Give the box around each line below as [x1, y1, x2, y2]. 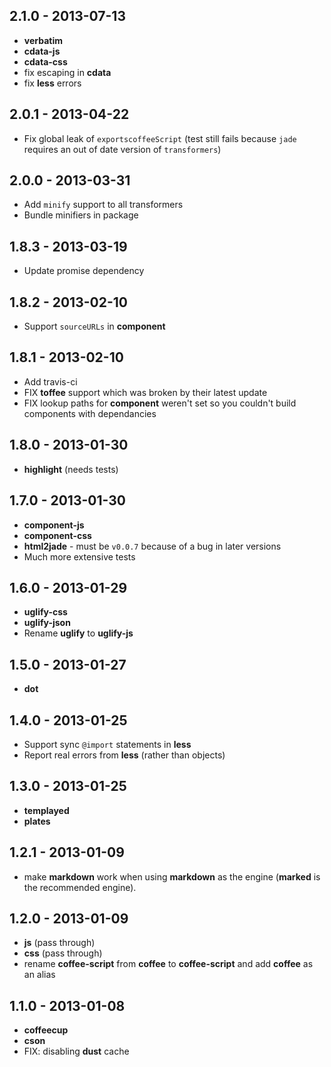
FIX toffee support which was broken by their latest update [23, 386, 268, 398]
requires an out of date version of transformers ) [23, 143, 222, 155]
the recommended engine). [23, 881, 137, 893]
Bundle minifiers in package [23, 209, 139, 221]
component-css [23, 529, 92, 541]
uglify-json [23, 617, 71, 629]
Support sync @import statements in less [23, 738, 192, 750]
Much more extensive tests [23, 550, 136, 563]
